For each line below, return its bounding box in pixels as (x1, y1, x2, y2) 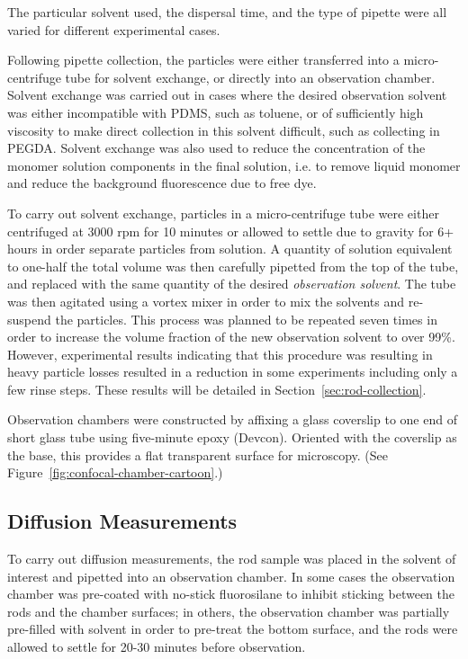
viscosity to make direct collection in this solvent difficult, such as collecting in (7, 120, 440, 139)
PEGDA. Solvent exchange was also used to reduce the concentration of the (7, 138, 426, 157)
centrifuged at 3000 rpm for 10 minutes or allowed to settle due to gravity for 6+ (7, 221, 454, 240)
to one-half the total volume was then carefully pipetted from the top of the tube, (7, 256, 459, 275)
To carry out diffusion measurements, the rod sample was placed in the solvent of (7, 549, 456, 568)
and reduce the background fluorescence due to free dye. (7, 174, 317, 192)
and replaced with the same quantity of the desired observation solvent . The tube (7, 274, 456, 293)
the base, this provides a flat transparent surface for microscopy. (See (7, 445, 389, 464)
